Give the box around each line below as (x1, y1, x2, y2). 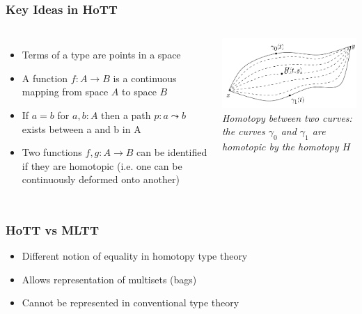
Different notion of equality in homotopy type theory (22, 249, 248, 263)
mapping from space (22, 84, 109, 99)
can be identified (136, 145, 207, 159)
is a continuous (113, 70, 177, 85)
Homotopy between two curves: (221, 110, 352, 125)
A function (22, 70, 68, 85)
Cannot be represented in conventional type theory (22, 295, 239, 310)
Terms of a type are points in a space (22, 47, 181, 62)
